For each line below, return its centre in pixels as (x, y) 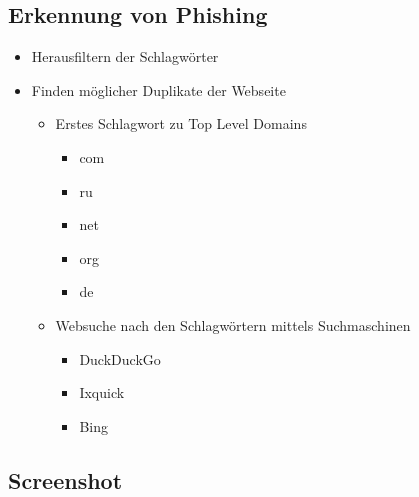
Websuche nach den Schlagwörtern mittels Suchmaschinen (233, 324)
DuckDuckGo (120, 358)
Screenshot (65, 479)
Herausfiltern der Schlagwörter (125, 56)
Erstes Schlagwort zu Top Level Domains (181, 123)
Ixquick (102, 392)
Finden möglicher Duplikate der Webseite (158, 89)
